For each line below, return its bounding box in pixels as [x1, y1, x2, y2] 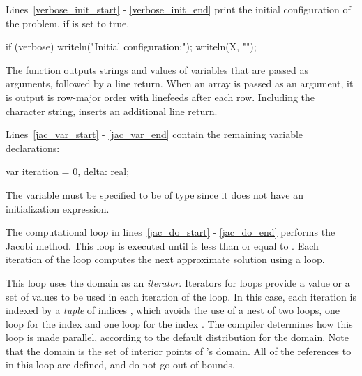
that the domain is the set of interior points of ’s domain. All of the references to [6, 343, 352, 358]
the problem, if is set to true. [6, 15, 130, 30]
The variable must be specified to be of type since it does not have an [6, 187, 303, 202]
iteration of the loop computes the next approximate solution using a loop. [6, 252, 325, 266]
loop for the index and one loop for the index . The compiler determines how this [6, 316, 353, 331]
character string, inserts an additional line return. [6, 103, 218, 118]
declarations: [6, 140, 60, 155]
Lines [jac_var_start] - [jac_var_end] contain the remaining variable [6, 127, 303, 142]
